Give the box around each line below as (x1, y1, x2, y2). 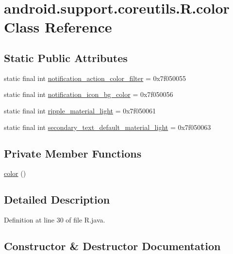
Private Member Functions (4, 145, 142, 160)
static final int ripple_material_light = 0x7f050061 (4, 105, 156, 115)
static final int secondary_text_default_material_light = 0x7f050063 (4, 122, 211, 132)
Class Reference (4, 17, 112, 37)
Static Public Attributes (4, 50, 128, 65)
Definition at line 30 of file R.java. (4, 215, 105, 225)
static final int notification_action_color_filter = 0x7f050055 (4, 73, 186, 83)
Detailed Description (4, 192, 110, 207)
